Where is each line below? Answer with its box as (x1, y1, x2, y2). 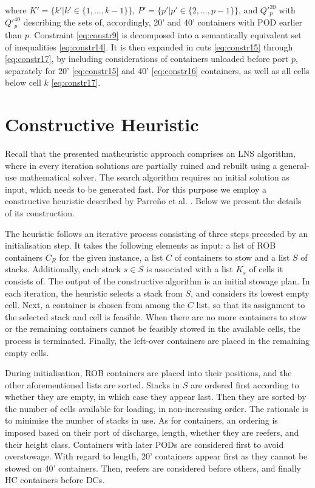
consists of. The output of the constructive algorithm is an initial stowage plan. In (5, 274, 310, 287)
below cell (5, 76, 41, 89)
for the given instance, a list (59, 250, 163, 263)
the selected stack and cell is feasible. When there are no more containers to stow (5, 310, 307, 323)
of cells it (249, 263, 283, 275)
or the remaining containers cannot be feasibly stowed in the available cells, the (5, 322, 300, 335)
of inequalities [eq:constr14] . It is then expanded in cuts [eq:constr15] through (5, 40, 293, 53)
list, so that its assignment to (196, 298, 305, 311)
